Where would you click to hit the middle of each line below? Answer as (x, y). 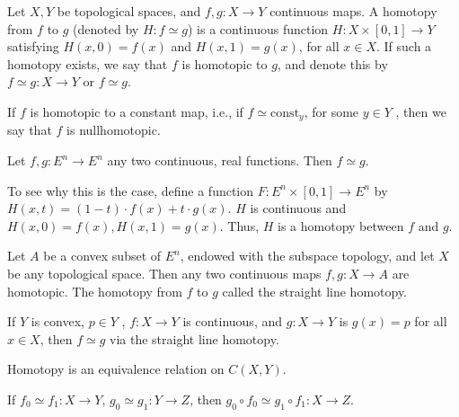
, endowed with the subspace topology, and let (307, 256)
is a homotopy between (341, 225)
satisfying (33, 46)
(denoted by (106, 28)
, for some (331, 111)
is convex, (57, 321)
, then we (421, 111)
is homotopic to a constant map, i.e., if (137, 111)
